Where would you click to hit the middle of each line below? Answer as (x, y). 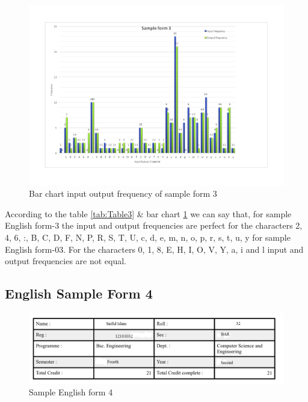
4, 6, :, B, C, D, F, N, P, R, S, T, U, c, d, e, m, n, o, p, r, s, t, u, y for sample (148, 237)
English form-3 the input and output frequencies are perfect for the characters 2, (154, 225)
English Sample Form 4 (79, 293)
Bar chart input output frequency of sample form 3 (123, 193)
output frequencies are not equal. (66, 261)
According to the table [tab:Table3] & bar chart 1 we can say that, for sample (148, 213)
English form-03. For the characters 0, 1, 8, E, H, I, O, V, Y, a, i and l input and (154, 249)
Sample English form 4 (71, 392)
